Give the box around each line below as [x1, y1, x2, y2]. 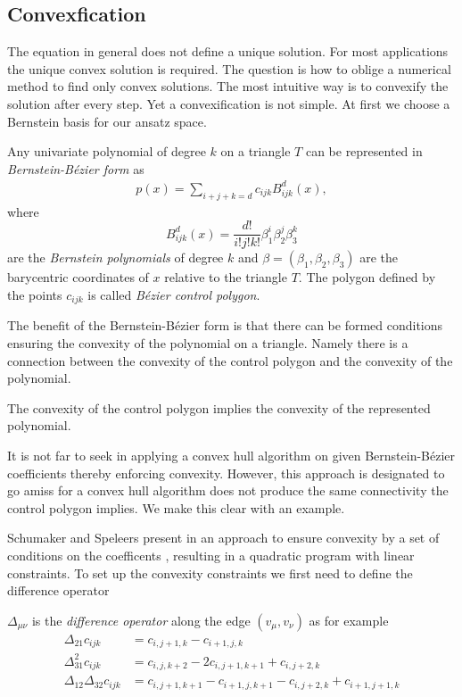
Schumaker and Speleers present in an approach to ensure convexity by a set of [7, 528, 440, 547]
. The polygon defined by [298, 268, 436, 286]
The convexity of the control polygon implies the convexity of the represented [7, 398, 431, 417]
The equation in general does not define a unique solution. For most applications [7, 42, 449, 61]
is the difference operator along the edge [31, 610, 251, 629]
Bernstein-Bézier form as [7, 159, 144, 178]
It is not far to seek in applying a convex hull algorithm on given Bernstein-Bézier [7, 445, 456, 464]
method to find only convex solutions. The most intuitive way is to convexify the [7, 77, 449, 95]
